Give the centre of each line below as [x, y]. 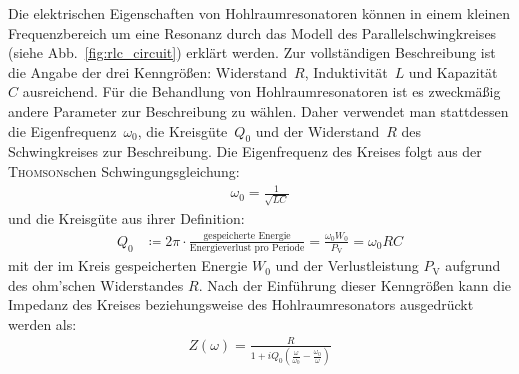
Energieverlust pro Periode [247, 248]
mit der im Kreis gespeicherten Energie [128, 265]
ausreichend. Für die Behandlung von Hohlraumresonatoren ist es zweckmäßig [261, 91]
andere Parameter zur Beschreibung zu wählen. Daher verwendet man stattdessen [258, 110]
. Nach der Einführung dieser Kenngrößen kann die [355, 284]
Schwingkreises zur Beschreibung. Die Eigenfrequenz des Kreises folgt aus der [245, 151]
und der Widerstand [317, 130]
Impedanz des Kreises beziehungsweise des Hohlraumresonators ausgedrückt [241, 304]
